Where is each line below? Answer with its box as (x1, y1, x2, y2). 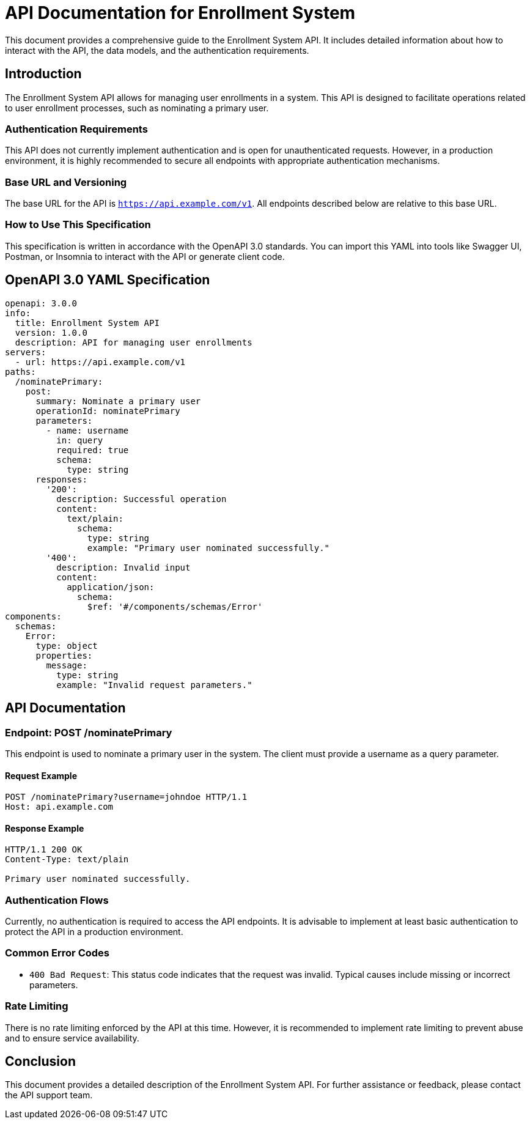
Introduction (5, 66, 82, 82)
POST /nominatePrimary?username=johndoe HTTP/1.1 (5, 792, 248, 802)
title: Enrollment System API (15, 317, 160, 328)
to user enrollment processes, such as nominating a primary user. (5, 102, 269, 113)
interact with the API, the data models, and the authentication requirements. (5, 45, 309, 56)
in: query (56, 435, 103, 445)
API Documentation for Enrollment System (5, 2, 356, 23)
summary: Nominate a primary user (35, 396, 201, 406)
